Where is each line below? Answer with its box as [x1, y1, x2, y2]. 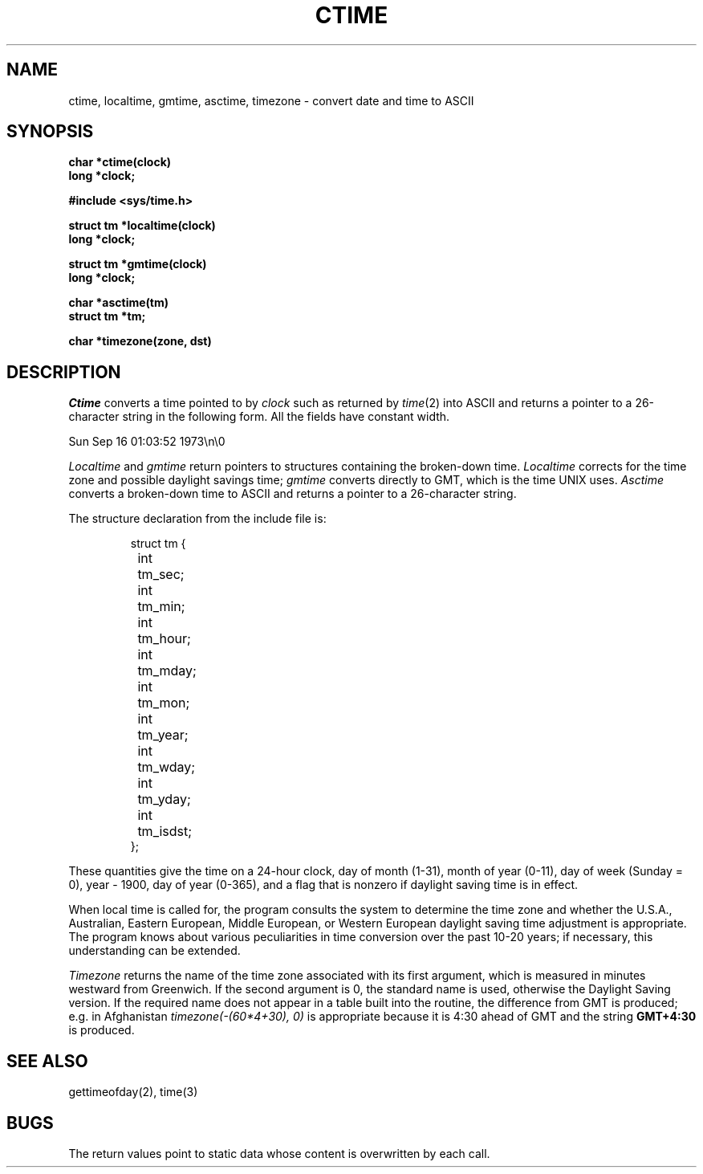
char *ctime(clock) [68, 155, 172, 169]
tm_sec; [137, 566, 185, 583]
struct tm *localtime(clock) [68, 218, 216, 233]
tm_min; [137, 598, 185, 615]
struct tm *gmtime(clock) [68, 257, 207, 271]
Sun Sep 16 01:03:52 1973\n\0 [68, 434, 226, 449]
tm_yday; [137, 791, 191, 808]
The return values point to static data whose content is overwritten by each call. [68, 1146, 490, 1160]
